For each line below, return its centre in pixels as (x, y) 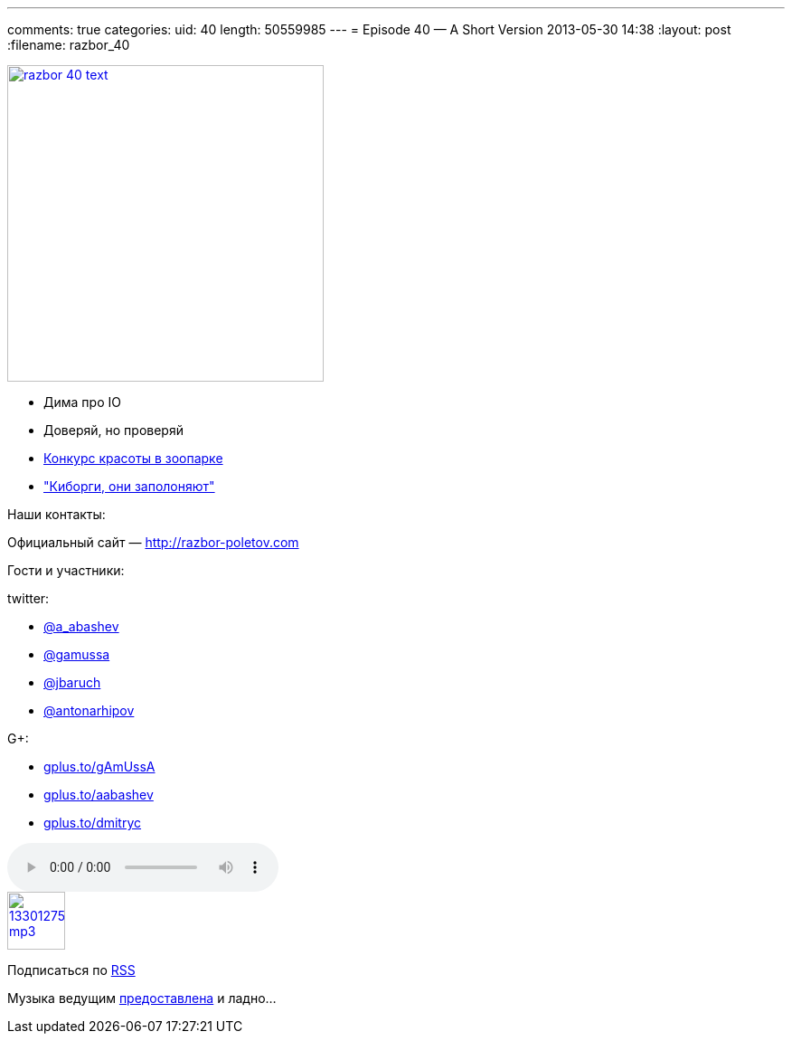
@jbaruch (72, 682)
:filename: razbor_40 (69, 45)
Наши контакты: (57, 514)
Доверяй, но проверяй (113, 430)
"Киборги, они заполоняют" (129, 486)
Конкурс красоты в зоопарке (133, 458)
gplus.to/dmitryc (93, 823)
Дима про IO (82, 402)
